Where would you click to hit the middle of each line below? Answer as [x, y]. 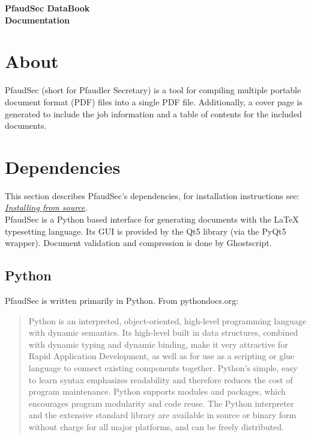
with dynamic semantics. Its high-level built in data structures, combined [163, 332]
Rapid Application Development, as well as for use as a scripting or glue [162, 356]
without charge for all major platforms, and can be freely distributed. [156, 426]
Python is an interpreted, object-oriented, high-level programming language [167, 320]
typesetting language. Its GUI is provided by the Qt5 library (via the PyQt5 [146, 231]
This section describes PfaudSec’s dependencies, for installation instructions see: [152, 195]
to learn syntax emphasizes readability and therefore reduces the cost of [161, 379]
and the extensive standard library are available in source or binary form [162, 415]
